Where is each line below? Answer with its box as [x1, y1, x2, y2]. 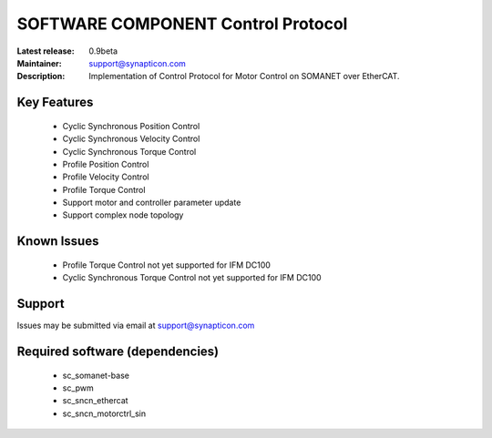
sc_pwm [62, 382, 95, 393]
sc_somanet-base [62, 370, 129, 381]
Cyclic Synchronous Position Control [62, 120, 200, 131]
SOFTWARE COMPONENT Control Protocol [16, 14, 348, 34]
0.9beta [88, 46, 118, 56]
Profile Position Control [62, 158, 149, 169]
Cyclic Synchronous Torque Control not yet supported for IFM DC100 [62, 272, 323, 283]
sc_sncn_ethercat [62, 395, 128, 406]
